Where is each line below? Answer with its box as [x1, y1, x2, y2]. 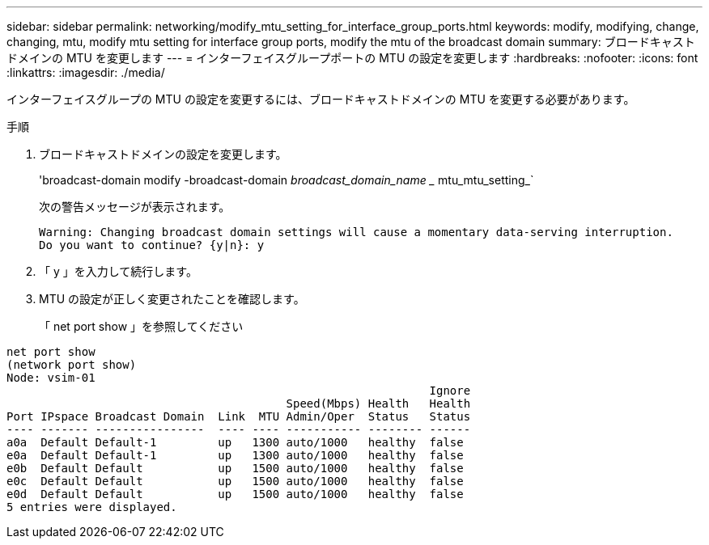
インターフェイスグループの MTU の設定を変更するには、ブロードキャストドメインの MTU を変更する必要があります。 [6, 92, 635, 106]
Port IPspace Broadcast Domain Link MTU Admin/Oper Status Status [6, 410, 471, 423]
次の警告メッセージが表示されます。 [39, 200, 231, 213]
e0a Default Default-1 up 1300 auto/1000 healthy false [6, 449, 464, 462]
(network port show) [6, 358, 137, 371]
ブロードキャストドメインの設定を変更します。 [39, 147, 287, 161]
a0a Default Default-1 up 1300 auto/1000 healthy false [6, 436, 464, 449]
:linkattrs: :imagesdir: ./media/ [6, 65, 165, 79]
